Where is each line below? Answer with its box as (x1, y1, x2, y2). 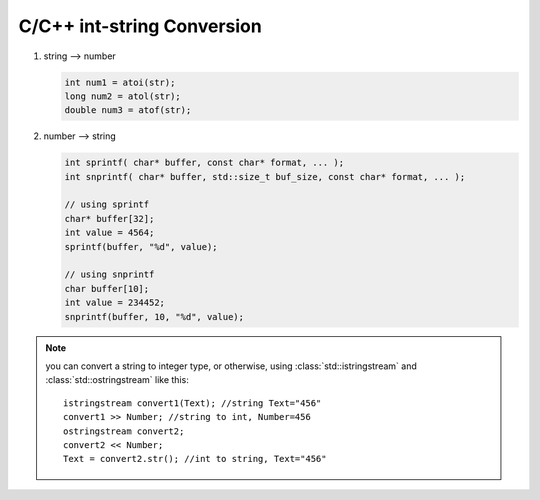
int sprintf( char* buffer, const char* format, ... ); (64, 157, 345, 169)
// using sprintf (64, 199, 150, 210)
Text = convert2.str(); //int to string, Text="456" (63, 453, 327, 465)
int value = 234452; (64, 297, 165, 309)
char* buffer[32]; (64, 213, 155, 224)
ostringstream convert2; (63, 425, 185, 437)
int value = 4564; (64, 227, 155, 239)
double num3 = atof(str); (64, 105, 192, 116)
